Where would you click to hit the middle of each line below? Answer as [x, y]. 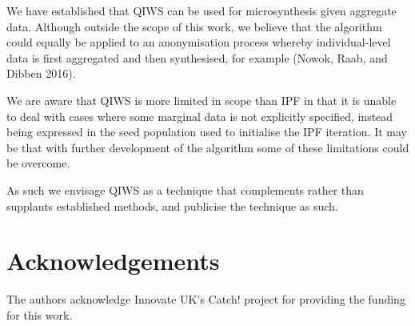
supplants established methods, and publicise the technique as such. [172, 205]
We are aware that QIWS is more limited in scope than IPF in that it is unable [202, 100]
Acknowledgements [113, 261]
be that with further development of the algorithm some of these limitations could [208, 147]
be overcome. [38, 163]
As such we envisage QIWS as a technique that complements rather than [185, 189]
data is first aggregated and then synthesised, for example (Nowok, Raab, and [197, 57]
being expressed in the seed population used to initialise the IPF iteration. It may [207, 132]
